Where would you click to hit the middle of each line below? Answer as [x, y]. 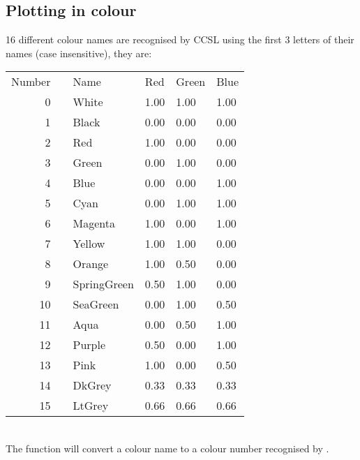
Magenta [94, 223]
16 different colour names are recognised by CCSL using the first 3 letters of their [180, 39]
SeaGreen [96, 304]
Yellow [89, 244]
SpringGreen [103, 284]
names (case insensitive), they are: [79, 53]
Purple [89, 345]
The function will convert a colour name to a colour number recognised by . [167, 448]
